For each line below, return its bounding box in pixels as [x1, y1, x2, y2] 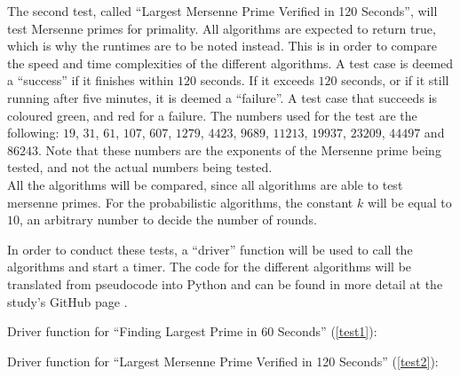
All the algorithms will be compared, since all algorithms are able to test [7, 175, 403, 193]
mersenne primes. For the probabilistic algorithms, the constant [7, 192, 353, 211]
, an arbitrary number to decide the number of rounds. [20, 210, 317, 229]
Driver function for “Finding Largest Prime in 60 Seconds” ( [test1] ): [7, 322, 377, 341]
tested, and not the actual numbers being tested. [7, 158, 273, 177]
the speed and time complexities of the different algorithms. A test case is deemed [7, 53, 454, 72]
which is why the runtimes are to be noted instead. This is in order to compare [7, 36, 437, 55]
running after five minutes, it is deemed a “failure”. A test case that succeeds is [7, 88, 437, 106]
